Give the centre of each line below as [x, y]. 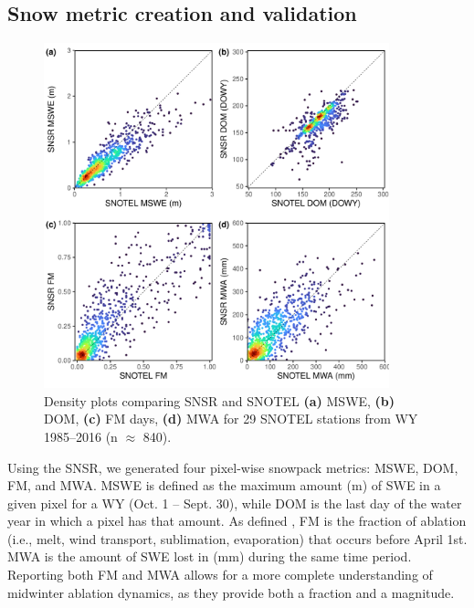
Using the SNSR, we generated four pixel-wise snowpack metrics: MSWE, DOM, [233, 467]
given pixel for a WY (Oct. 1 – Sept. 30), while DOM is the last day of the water [235, 503]
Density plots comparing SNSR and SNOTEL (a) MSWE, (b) [220, 400]
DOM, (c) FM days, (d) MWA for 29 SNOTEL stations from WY [231, 419]
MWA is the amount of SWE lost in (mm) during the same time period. [210, 556]
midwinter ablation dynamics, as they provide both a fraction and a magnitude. [231, 592]
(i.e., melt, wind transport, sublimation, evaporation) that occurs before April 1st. [237, 538]
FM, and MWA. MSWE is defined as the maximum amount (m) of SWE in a [224, 485]
